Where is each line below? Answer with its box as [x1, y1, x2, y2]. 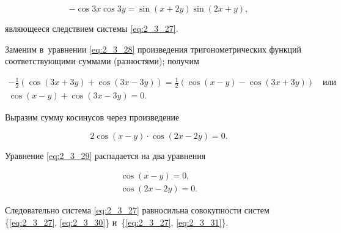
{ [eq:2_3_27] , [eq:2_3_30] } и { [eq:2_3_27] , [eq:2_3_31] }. [5, 216, 229, 229]
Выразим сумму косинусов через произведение [5, 111, 180, 124]
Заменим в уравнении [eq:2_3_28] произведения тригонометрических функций [5, 42, 302, 55]
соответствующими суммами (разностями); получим [5, 54, 199, 67]
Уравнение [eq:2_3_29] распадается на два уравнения [5, 149, 206, 161]
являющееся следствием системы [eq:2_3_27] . [5, 22, 178, 34]
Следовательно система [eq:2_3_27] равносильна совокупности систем [5, 204, 269, 216]
